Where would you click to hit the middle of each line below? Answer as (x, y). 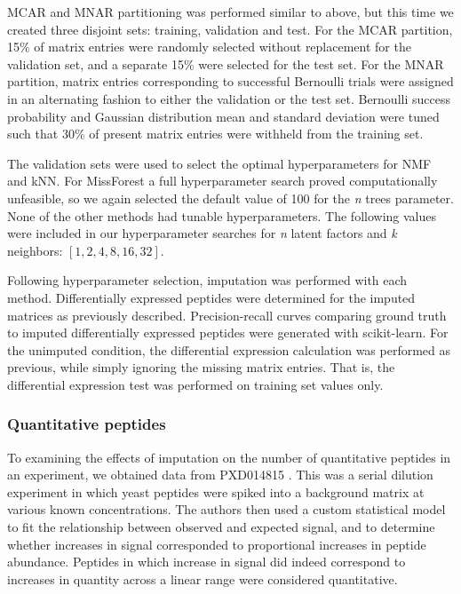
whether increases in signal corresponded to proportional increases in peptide (217, 544)
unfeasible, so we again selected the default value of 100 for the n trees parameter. (230, 198)
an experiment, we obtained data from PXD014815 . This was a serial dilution (220, 475)
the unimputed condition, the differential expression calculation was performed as (229, 349)
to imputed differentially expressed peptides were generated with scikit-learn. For (228, 333)
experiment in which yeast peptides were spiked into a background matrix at (216, 491)
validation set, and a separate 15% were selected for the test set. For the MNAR (226, 63)
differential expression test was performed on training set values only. (195, 384)
